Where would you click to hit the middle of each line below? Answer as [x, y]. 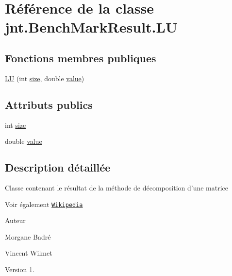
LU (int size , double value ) [45, 78]
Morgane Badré [28, 236]
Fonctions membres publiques [81, 58]
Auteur [15, 220]
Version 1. [20, 269]
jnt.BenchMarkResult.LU [91, 27]
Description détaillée [58, 167]
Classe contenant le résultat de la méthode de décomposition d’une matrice [117, 187]
